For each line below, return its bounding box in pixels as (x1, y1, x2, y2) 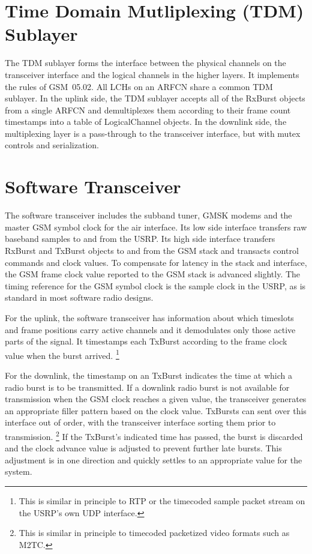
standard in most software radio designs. (5, 291, 154, 304)
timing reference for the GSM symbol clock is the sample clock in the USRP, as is (5, 279, 306, 292)
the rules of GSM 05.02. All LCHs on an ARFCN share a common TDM (5, 80, 273, 92)
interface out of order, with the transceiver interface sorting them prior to (5, 416, 276, 429)
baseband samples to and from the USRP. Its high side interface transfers (5, 232, 275, 245)
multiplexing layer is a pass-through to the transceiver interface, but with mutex (5, 127, 301, 139)
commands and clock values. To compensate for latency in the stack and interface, (5, 256, 307, 268)
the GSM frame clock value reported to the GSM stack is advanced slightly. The (5, 268, 301, 280)
